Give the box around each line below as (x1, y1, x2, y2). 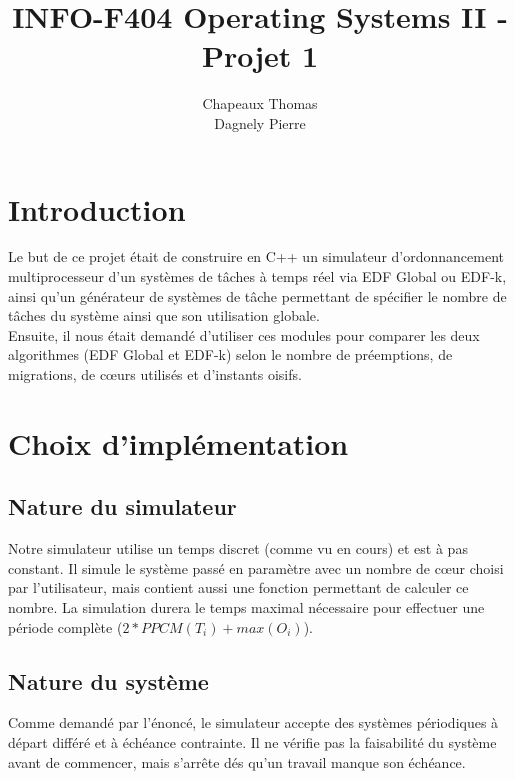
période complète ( (8, 616, 123, 637)
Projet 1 (201, 35, 319, 76)
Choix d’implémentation (8, 422, 349, 463)
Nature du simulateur (8, 491, 237, 522)
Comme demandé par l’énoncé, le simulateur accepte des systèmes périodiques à (8, 712, 499, 733)
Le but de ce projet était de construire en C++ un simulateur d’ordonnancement (8, 246, 504, 267)
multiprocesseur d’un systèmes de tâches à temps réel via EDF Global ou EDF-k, (8, 266, 507, 287)
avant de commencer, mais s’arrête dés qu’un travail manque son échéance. (8, 751, 466, 772)
